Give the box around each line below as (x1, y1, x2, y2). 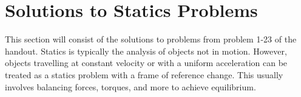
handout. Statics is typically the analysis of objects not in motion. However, (5, 44, 287, 57)
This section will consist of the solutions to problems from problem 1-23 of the (5, 33, 297, 45)
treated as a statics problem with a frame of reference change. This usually (5, 68, 283, 81)
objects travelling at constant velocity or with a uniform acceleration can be (5, 56, 288, 69)
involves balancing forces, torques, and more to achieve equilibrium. (5, 80, 256, 93)
